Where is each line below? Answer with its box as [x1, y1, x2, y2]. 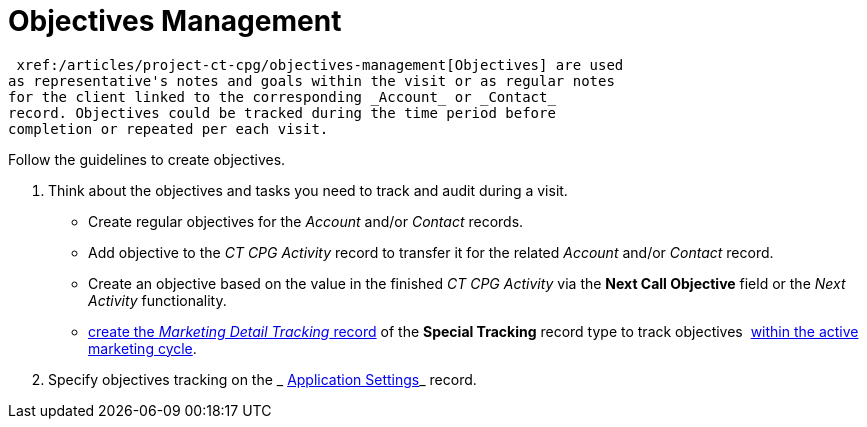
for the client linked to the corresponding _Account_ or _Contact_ [8, 88, 556, 105]
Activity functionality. [88, 291, 227, 309]
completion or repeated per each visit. [8, 120, 329, 137]
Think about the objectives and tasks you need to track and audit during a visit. [48, 181, 568, 199]
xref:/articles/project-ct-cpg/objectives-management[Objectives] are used [16, 56, 624, 73]
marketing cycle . [88, 339, 197, 357]
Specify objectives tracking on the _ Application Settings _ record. [48, 370, 477, 388]
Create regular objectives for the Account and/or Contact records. [88, 212, 524, 230]
